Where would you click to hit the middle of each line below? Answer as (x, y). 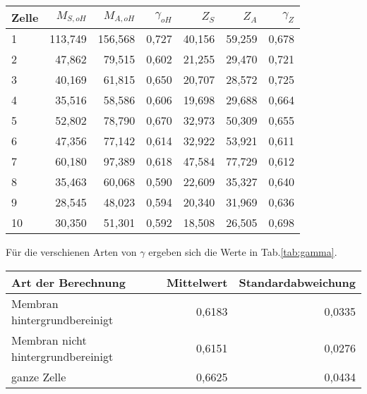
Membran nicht (49, 340)
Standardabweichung (297, 282)
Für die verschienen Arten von (71, 252)
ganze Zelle (39, 376)
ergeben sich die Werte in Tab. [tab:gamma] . (243, 252)
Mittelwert (197, 282)
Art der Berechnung (68, 282)
